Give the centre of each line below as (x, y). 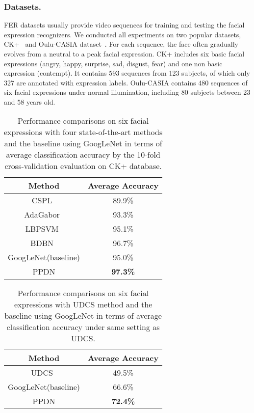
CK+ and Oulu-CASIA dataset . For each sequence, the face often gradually (121, 44)
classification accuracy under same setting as (83, 327)
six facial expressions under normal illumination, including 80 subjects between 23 (127, 92)
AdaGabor (42, 214)
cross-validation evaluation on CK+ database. (83, 165)
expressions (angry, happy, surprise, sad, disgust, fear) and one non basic (113, 63)
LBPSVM (42, 228)
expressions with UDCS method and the (83, 304)
